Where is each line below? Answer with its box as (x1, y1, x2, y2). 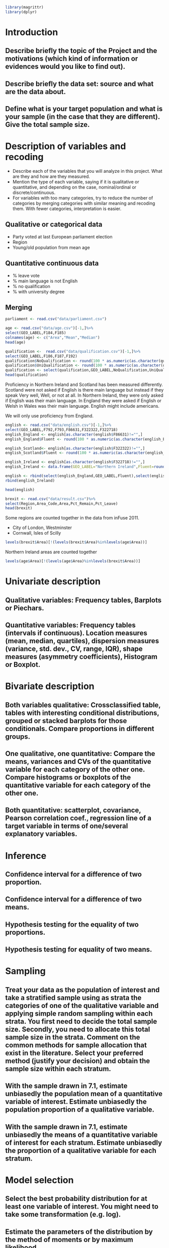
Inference (5, 850, 47, 861)
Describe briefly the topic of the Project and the (5, 46, 157, 55)
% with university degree (12, 289, 65, 295)
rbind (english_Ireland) (5, 478, 55, 483)
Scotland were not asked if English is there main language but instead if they (5, 387, 164, 393)
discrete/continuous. (12, 189, 56, 196)
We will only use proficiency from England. (5, 413, 94, 419)
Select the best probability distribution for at (5, 1194, 147, 1203)
